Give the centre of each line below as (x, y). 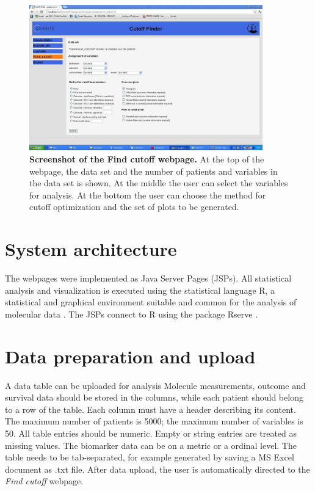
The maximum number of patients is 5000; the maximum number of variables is (154, 421)
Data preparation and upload (130, 356)
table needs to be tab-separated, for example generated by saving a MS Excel (150, 457)
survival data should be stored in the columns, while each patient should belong (154, 397)
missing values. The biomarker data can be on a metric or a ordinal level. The (151, 445)
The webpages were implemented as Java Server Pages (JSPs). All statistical (148, 278)
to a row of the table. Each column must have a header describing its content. (150, 409)
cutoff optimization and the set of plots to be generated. (134, 207)
